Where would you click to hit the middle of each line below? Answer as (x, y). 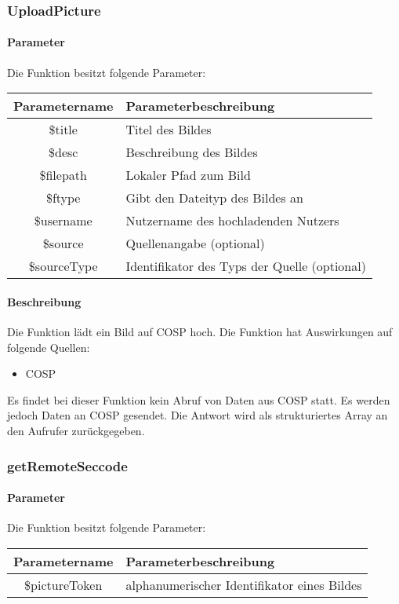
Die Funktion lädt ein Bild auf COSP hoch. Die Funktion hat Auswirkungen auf (200, 332)
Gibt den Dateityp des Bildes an (214, 198)
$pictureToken (63, 584)
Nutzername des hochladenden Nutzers (232, 221)
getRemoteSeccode (67, 465)
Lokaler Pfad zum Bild (188, 175)
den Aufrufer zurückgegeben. (76, 430)
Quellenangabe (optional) (195, 243)
